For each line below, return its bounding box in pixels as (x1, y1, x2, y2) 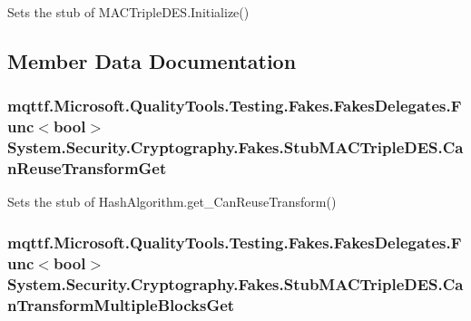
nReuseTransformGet (7, 157, 167, 180)
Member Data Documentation (7, 46, 297, 74)
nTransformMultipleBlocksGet (7, 293, 235, 316)
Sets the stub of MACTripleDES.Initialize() (7, 3, 250, 21)
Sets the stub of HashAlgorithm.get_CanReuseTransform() (7, 192, 337, 211)
